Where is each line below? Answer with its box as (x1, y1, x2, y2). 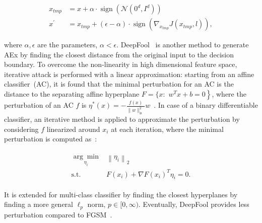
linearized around (46, 123, 100, 134)
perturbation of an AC (4, 100, 74, 110)
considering (4, 123, 39, 134)
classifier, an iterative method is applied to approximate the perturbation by (4, 114, 240, 124)
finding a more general (4, 199, 73, 209)
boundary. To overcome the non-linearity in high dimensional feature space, (4, 59, 237, 69)
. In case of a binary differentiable (154, 100, 258, 110)
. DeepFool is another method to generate (116, 39, 249, 50)
